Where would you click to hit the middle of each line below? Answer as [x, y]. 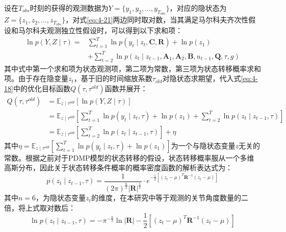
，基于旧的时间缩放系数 [113, 78]
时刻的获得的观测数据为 [69, 8]
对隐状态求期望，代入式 [202, 78]
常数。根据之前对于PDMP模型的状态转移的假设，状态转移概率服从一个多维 [129, 157]
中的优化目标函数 [42, 88]
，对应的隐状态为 [198, 8]
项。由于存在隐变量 [36, 78]
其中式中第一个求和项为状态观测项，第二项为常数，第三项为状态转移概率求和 [133, 68]
